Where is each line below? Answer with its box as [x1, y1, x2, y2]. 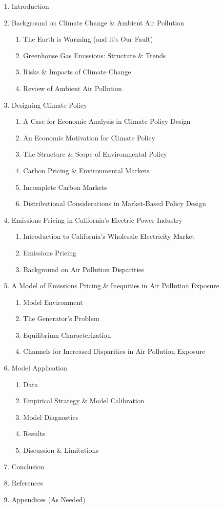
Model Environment [23, 297, 83, 307]
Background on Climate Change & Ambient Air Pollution [11, 17, 184, 27]
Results [23, 428, 45, 439]
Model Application [11, 363, 67, 373]
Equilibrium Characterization [23, 329, 111, 340]
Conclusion [11, 461, 44, 471]
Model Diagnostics [23, 412, 79, 422]
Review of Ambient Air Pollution [23, 83, 122, 93]
